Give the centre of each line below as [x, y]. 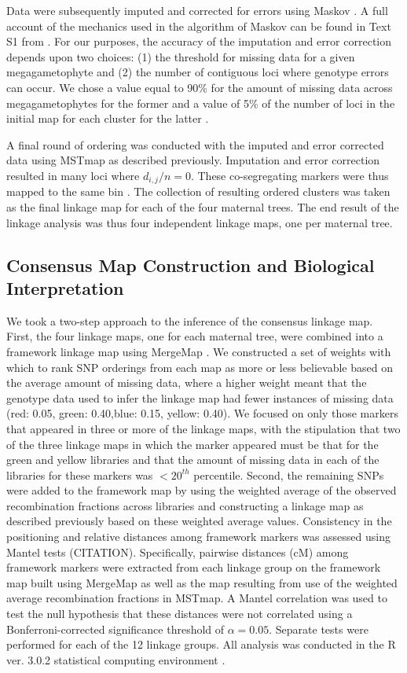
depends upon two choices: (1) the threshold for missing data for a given [181, 56]
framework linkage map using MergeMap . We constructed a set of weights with [199, 351]
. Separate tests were [319, 629]
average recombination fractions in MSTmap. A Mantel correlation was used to [197, 598]
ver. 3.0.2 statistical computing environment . [116, 659]
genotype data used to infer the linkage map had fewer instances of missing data [200, 397]
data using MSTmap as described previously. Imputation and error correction [193, 160]
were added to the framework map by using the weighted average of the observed [202, 490]
